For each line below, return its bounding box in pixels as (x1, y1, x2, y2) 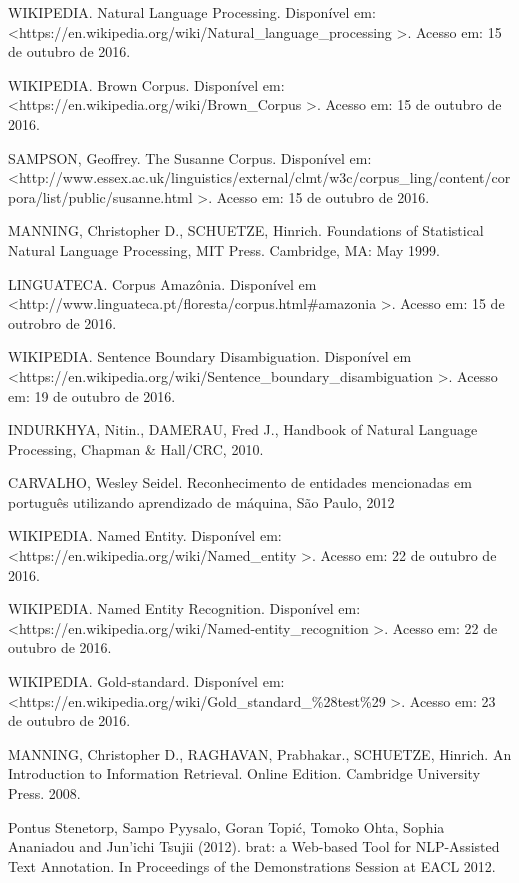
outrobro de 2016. (8, 312, 117, 333)
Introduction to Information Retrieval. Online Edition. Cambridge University (8, 763, 481, 784)
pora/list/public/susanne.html (8, 186, 193, 207)
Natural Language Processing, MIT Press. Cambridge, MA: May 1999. (8, 239, 440, 260)
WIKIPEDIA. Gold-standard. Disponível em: (8, 671, 285, 692)
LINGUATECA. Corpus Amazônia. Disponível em (8, 273, 317, 294)
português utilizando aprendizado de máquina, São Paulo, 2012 (8, 491, 395, 512)
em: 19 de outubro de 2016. (8, 385, 176, 406)
